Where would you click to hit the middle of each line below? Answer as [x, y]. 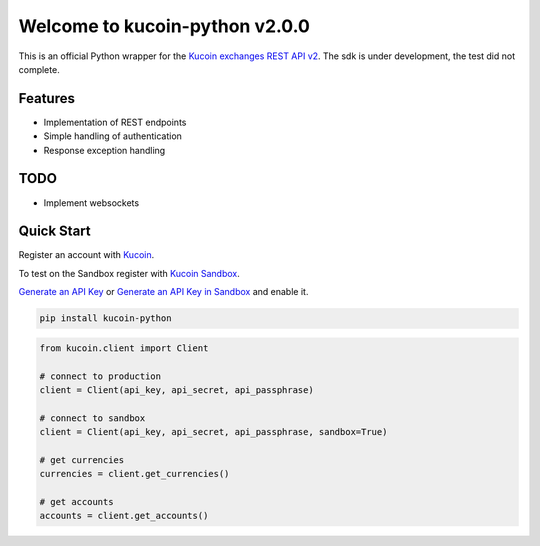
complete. [39, 69]
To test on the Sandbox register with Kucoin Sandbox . [129, 273]
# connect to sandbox [92, 418]
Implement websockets [91, 202]
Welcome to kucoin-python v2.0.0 [164, 26]
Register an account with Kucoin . [86, 255]
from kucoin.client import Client [124, 348]
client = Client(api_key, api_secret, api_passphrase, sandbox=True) [213, 432]
